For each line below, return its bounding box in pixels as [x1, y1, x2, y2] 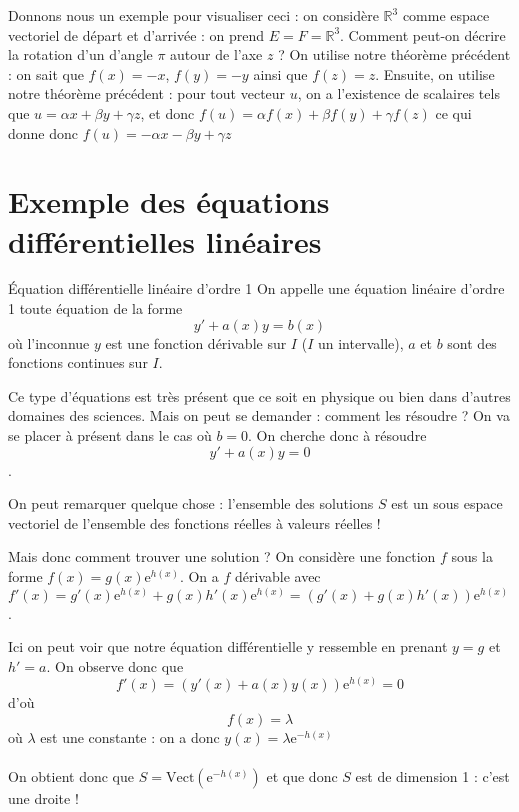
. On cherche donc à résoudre [248, 425, 427, 446]
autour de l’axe [170, 44, 263, 65]
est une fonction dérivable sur [105, 332, 287, 353]
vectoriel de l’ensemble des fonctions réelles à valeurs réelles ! [8, 512, 381, 533]
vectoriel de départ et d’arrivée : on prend [8, 24, 265, 45]
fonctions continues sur [8, 352, 148, 373]
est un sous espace [391, 493, 503, 514]
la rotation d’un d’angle [8, 44, 153, 65]
